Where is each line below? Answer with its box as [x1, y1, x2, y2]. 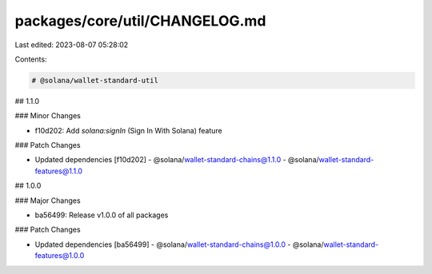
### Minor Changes [14, 111, 82, 121]
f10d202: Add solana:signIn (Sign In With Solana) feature [34, 125, 223, 135]
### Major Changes [14, 196, 81, 205]
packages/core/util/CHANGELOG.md [14, 12, 266, 30]
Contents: [14, 54, 47, 64]
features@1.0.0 [34, 251, 85, 260]
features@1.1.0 [34, 166, 83, 176]
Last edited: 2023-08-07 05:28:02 [14, 40, 129, 50]
